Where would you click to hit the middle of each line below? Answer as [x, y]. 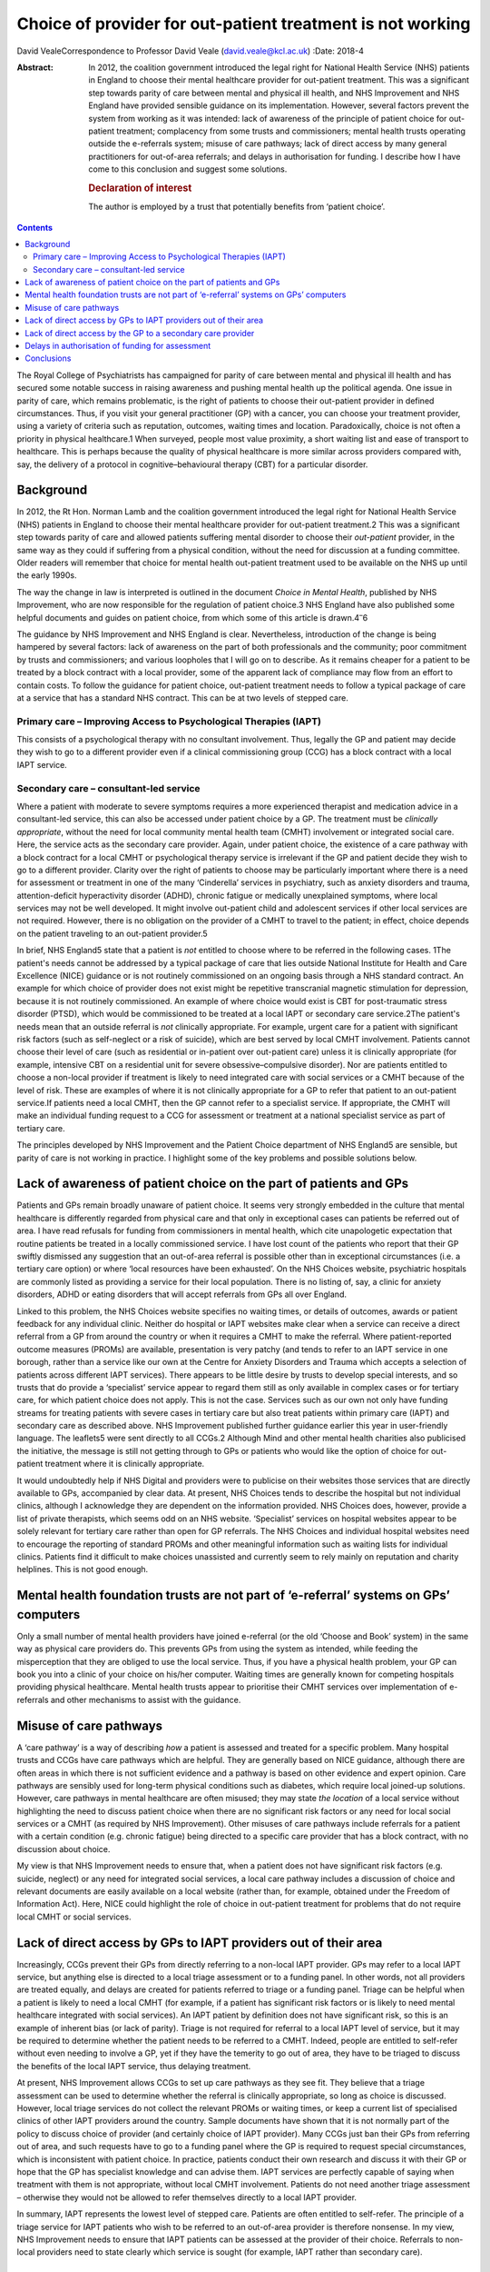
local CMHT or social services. [74, 1917]
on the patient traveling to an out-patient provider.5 [112, 933]
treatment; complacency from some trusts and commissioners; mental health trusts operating [291, 131]
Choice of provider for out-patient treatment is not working [244, 24]
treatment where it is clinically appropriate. [125, 1464]
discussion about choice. [64, 1848]
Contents [35, 227]
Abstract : [35, 67]
